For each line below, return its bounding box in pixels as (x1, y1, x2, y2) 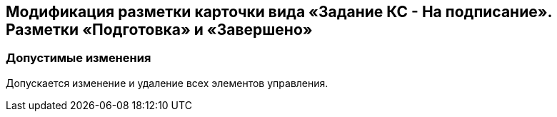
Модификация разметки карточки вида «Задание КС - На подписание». (6, 3, 552, 21)
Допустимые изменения (6, 51, 151, 66)
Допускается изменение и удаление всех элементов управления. (6, 76, 328, 89)
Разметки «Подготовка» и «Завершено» (6, 21, 313, 39)
